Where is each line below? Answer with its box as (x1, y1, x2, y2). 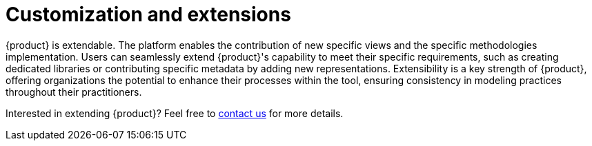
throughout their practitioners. (6, 85, 142, 98)
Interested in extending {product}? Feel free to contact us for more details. (6, 107, 344, 119)
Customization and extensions (6, 3, 291, 26)
